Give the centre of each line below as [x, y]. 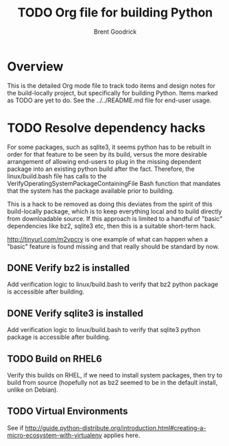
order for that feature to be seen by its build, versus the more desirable [107, 154]
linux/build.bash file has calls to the [57, 176]
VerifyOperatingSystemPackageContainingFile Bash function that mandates [114, 183]
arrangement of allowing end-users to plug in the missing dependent [104, 161]
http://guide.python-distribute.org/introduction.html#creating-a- [116, 427]
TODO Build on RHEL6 [55, 359]
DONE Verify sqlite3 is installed [75, 313]
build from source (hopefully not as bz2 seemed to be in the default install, [112, 383]
